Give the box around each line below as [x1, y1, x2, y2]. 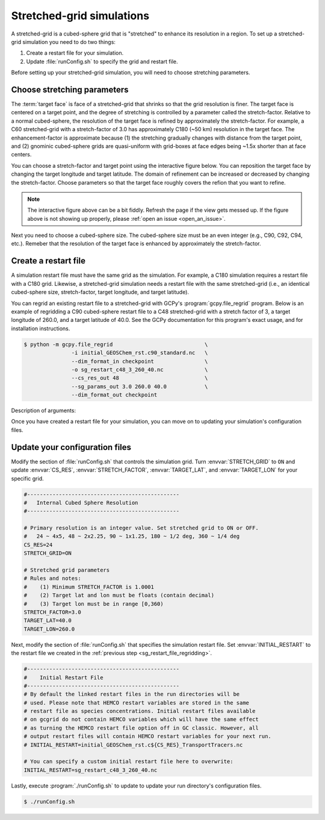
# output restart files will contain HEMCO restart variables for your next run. [23, 733, 272, 740]
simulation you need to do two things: [22, 38, 116, 45]
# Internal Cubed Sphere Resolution [23, 499, 138, 506]
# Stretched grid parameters [23, 567, 110, 574]
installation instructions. [11, 325, 70, 332]
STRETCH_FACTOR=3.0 [23, 608, 81, 615]
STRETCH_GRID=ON [23, 550, 72, 556]
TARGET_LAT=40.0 [23, 617, 72, 624]
